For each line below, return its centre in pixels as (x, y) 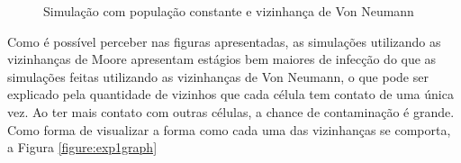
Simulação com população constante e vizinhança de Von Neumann (229, 11)
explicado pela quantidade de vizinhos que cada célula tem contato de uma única (230, 94)
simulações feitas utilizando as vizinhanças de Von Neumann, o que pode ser (218, 76)
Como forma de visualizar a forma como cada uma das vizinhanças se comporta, (229, 129)
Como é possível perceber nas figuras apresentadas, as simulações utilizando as (224, 41)
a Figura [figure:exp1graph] (82, 147)
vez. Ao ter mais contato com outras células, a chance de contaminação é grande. (231, 111)
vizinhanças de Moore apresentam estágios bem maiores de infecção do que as (222, 59)
